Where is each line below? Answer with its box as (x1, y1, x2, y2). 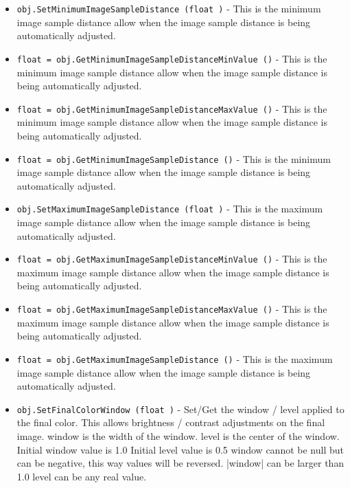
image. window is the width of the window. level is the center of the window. (16, 429, 340, 443)
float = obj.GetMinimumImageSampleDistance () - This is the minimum (16, 151, 331, 166)
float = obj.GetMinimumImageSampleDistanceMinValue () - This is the (16, 51, 327, 65)
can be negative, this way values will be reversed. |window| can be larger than (16, 456, 345, 470)
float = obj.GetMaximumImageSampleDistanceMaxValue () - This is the (16, 302, 327, 316)
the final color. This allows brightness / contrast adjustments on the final (16, 415, 325, 430)
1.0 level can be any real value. (16, 469, 147, 483)
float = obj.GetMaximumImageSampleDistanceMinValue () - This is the (16, 252, 327, 266)
